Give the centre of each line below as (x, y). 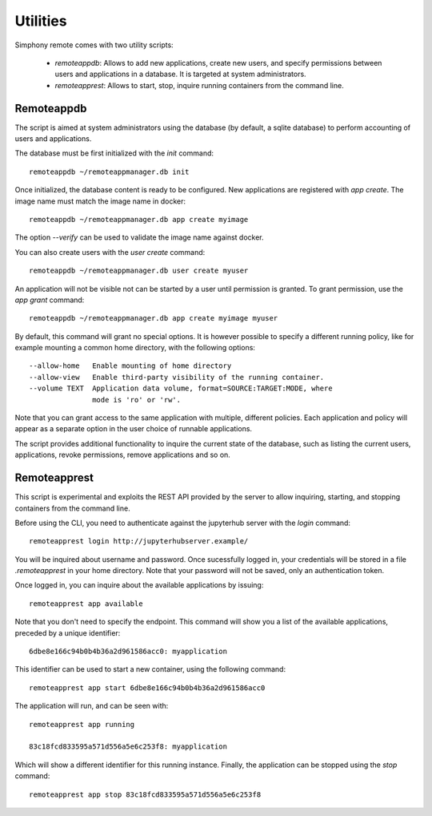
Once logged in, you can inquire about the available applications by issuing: (139, 585)
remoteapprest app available (86, 604)
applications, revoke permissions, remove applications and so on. (123, 455)
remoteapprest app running (82, 724)
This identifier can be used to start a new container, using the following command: (150, 669)
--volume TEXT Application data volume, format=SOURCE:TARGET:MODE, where (181, 388)
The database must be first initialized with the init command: (114, 153)
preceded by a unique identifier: (68, 632)
